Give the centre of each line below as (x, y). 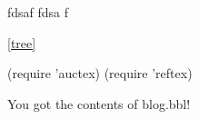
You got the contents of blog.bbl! (99, 103)
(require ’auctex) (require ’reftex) (100, 73)
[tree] (22, 42)
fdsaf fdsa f (38, 12)
